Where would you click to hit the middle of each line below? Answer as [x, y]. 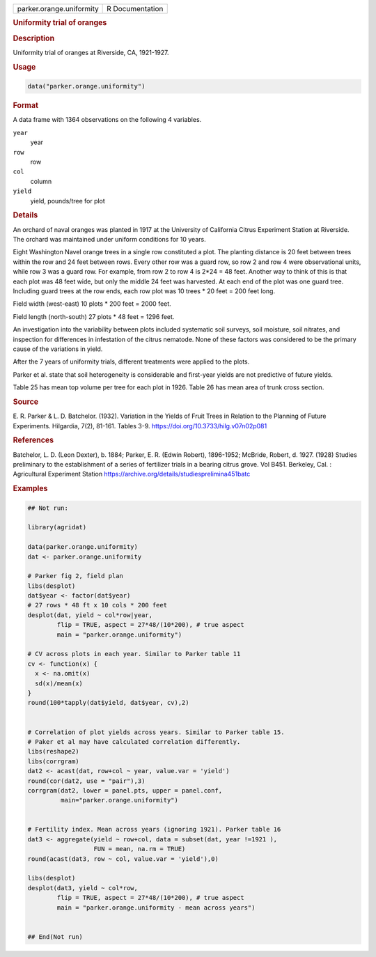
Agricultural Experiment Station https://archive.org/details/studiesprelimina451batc [132, 474]
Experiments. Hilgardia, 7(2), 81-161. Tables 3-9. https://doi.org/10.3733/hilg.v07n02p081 [140, 426]
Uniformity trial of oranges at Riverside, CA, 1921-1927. [91, 52]
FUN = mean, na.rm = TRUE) [140, 849]
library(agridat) [57, 527]
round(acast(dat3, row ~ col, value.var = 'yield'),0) [123, 859]
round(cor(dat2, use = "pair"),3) [86, 781]
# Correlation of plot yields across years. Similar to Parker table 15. [156, 732]
